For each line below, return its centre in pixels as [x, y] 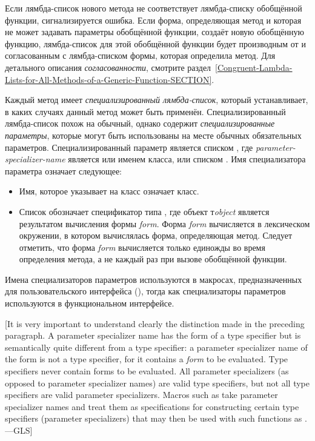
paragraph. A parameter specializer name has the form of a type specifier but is [153, 335]
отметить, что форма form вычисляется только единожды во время [142, 247]
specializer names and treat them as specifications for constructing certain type [152, 406]
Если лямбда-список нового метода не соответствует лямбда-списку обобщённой [154, 8]
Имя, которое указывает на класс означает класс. [109, 191]
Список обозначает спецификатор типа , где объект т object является [144, 211]
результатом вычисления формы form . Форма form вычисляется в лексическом [164, 223]
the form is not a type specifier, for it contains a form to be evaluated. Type [147, 359]
